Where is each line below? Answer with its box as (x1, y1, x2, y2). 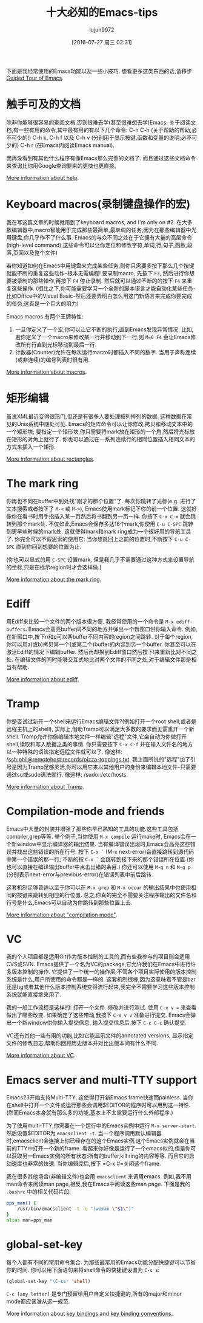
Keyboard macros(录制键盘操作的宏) (6, 198, 191, 211)
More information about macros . (6, 368, 87, 376)
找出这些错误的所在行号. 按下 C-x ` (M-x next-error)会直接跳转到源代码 (16, 848, 195, 855)
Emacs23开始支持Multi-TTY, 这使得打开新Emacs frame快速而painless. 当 (6, 1094, 188, 1101)
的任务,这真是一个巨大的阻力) (6, 300, 79, 307)
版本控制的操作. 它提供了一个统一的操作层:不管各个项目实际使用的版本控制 (11, 968, 197, 975)
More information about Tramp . (6, 783, 85, 790)
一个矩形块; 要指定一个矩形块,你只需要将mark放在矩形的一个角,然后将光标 (6, 428, 190, 435)
